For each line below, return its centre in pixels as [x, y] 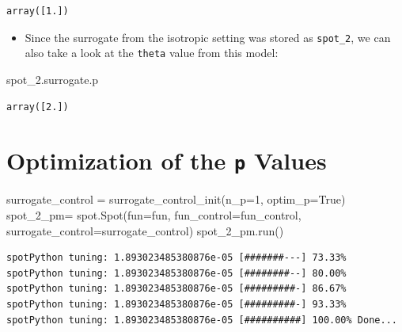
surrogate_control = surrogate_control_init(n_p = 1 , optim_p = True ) [176, 199]
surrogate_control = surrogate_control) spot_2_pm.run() [145, 230]
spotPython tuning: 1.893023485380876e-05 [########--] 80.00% [176, 273]
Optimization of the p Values [167, 160]
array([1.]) [38, 11]
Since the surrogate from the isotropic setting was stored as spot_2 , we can [208, 37]
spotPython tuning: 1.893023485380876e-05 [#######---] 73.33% [176, 258]
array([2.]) [38, 107]
